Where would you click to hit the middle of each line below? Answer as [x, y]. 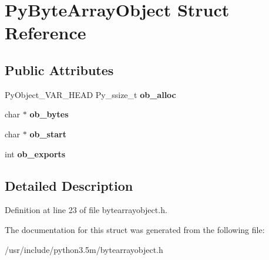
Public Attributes [59, 70]
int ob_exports [35, 153]
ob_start [48, 134]
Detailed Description [69, 185]
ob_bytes [49, 114]
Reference [46, 33]
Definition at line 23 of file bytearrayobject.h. [86, 210]
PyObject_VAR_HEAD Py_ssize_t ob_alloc [90, 94]
